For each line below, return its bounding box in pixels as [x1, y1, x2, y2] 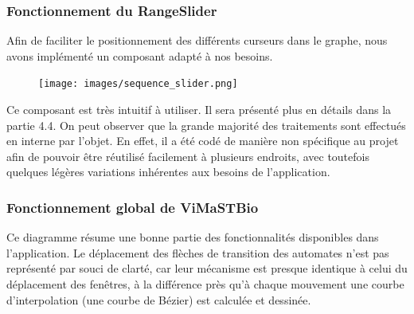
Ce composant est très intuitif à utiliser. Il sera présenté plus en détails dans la [6, 101, 392, 118]
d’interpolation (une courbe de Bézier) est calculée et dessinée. [6, 291, 311, 308]
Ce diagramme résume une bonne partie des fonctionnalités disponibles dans [6, 229, 379, 245]
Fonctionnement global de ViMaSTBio [6, 197, 259, 217]
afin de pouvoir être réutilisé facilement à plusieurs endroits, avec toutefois [6, 147, 369, 164]
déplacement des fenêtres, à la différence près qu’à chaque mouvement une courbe [6, 276, 404, 292]
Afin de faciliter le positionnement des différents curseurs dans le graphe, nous [6, 32, 388, 49]
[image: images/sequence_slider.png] [38, 78, 238, 90]
